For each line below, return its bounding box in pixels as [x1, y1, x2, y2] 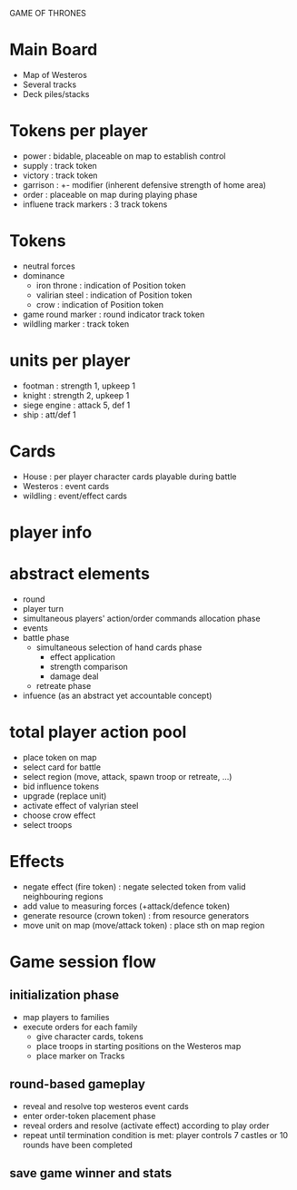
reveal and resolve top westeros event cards [22, 1100, 189, 1111]
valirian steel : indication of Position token [35, 290, 193, 300]
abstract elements [9, 564, 150, 585]
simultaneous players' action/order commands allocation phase [22, 613, 261, 624]
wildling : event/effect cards [22, 490, 127, 501]
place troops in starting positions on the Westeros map [35, 1040, 242, 1051]
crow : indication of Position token [35, 299, 164, 310]
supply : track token [22, 160, 97, 171]
